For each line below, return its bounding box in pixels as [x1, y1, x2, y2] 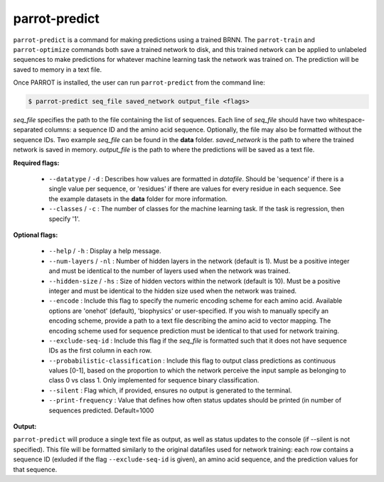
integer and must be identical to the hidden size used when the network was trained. [48, 286, 297, 295]
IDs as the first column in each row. [48, 346, 152, 355]
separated [13, 125, 43, 134]
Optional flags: [13, 230, 58, 239]
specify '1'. [48, 214, 80, 223]
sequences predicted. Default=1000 [48, 406, 154, 414]
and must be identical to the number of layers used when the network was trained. [48, 267, 291, 275]
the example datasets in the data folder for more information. [48, 194, 228, 203]
